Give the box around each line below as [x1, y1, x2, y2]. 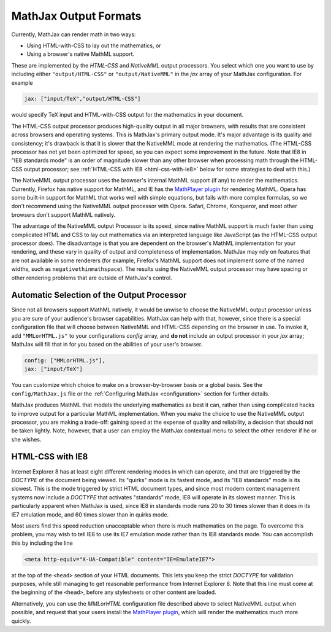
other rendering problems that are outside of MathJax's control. [11, 274, 172, 281]
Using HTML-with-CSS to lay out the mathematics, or [26, 42, 162, 49]
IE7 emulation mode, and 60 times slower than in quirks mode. [11, 510, 169, 518]
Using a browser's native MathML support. [26, 50, 135, 58]
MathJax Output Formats [11, 9, 142, 23]
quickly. [11, 617, 31, 625]
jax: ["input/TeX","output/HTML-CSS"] [24, 95, 141, 103]
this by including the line [11, 539, 73, 547]
